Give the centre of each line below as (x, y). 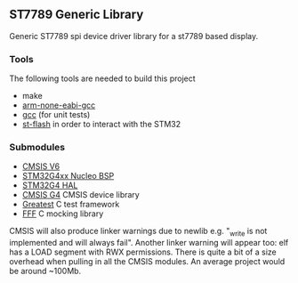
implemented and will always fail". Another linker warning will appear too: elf (149, 243)
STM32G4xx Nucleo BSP (68, 176)
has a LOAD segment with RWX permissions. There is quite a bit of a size (143, 252)
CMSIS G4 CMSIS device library (81, 195)
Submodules (37, 148)
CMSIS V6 (41, 166)
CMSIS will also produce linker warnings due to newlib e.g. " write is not (138, 232)
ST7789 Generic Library (77, 15)
